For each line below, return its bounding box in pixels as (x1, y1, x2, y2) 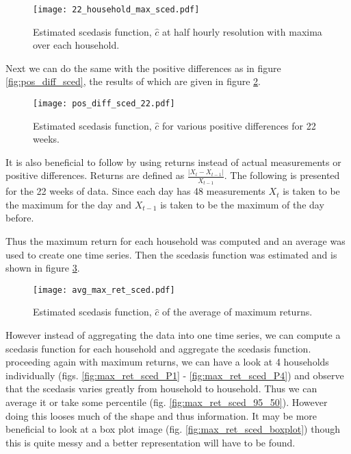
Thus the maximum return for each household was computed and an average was (5, 234, 346, 248)
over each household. (33, 38, 120, 52)
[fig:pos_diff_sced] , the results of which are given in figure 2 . (5, 74, 261, 88)
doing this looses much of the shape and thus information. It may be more (5, 408, 317, 422)
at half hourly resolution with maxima (161, 24, 322, 38)
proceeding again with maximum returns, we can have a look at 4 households (5, 355, 329, 369)
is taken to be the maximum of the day (160, 197, 324, 211)
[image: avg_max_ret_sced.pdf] (33, 285, 175, 295)
